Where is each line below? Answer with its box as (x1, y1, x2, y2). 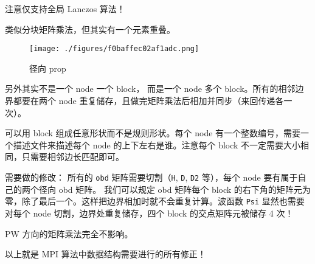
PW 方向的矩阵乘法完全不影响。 (5, 227, 133, 240)
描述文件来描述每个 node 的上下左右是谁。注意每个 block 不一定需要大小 (13, 138, 301, 151)
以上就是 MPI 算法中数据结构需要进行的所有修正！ (5, 248, 206, 260)
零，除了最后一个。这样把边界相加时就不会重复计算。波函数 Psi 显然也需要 (5, 195, 305, 207)
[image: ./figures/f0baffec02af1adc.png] (29, 44, 199, 54)
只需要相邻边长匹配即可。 (21, 150, 124, 163)
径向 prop (29, 61, 66, 74)
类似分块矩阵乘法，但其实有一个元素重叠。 (5, 23, 175, 35)
